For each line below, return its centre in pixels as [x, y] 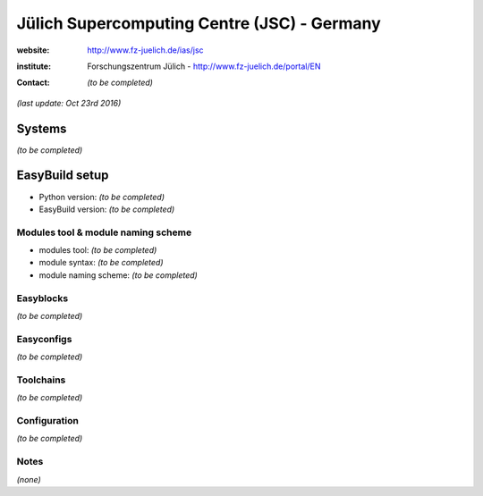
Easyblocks [42, 298]
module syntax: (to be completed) [102, 263]
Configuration [48, 421]
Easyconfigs [44, 339]
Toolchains [41, 380]
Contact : [34, 83]
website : [33, 50]
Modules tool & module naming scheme [104, 232]
